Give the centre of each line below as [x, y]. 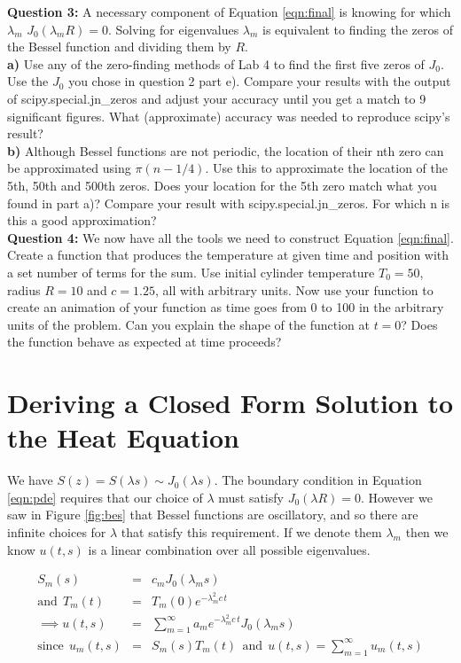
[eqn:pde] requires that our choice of [105, 497]
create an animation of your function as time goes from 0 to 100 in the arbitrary [226, 307]
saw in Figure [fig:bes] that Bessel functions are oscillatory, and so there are [213, 515]
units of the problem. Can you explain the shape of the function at [188, 324]
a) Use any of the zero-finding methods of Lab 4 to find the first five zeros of [216, 63]
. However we [397, 497]
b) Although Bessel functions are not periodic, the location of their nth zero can [226, 150]
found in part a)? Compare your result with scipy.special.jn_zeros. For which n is [229, 203]
